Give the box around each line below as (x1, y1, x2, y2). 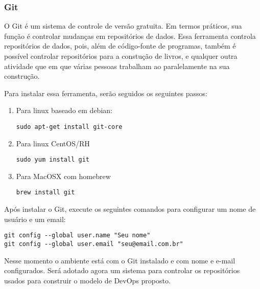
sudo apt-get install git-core (16, 123, 123, 130)
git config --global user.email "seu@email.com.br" (4, 240, 183, 248)
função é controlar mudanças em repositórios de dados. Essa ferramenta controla (4, 30, 256, 41)
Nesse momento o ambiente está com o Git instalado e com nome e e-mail (4, 255, 235, 265)
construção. (4, 71, 40, 81)
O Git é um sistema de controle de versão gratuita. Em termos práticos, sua (4, 20, 242, 31)
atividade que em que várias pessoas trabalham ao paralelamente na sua (4, 60, 230, 71)
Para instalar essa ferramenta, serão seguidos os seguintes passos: (4, 87, 207, 98)
